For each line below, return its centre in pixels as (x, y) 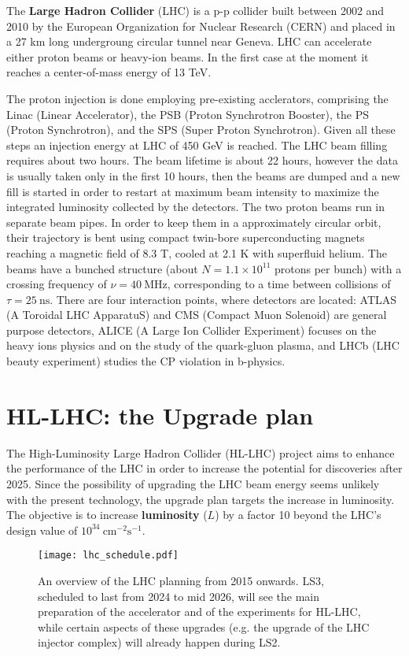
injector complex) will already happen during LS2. (159, 642)
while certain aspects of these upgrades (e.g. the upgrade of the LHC (204, 626)
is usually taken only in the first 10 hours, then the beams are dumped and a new (203, 175)
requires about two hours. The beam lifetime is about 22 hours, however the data (202, 160)
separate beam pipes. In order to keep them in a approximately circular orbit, (194, 222)
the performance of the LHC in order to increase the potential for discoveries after (204, 468)
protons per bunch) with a (338, 268)
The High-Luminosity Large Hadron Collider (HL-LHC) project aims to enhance (201, 452)
